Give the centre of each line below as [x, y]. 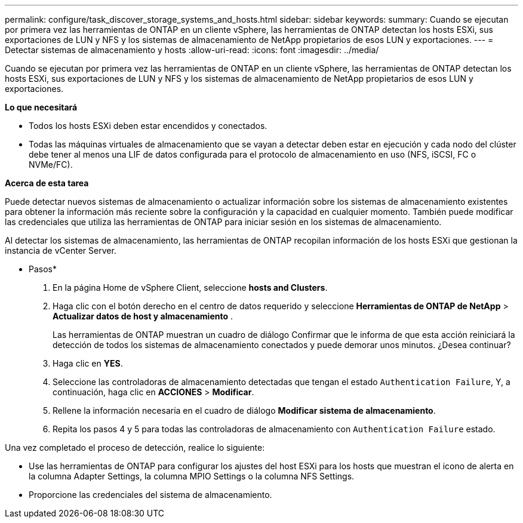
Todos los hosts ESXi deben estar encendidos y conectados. [148, 126]
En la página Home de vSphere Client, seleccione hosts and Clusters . [190, 287]
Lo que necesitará [41, 107]
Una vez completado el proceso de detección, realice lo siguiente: [135, 447]
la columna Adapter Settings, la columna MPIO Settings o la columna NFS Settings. [192, 476]
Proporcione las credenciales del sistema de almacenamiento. [150, 495]
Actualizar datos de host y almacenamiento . [143, 316]
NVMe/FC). [51, 164]
